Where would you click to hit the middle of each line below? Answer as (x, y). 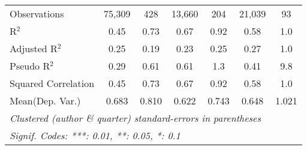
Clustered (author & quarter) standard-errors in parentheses (135, 118)
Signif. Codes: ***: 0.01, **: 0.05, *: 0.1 (95, 135)
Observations (37, 13)
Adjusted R (34, 48)
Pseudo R (30, 66)
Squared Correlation (52, 83)
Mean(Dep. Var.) (45, 100)
